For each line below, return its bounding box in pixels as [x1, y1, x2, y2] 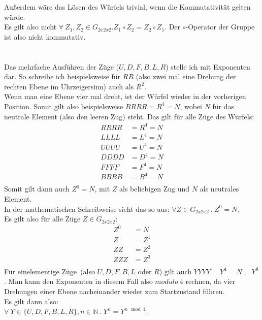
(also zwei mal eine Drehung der [136, 71, 236, 82]
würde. [4, 11, 25, 22]
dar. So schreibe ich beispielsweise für [4, 71, 121, 82]
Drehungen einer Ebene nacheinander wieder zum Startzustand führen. [4, 286, 225, 297]
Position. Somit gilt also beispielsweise [4, 101, 123, 111]
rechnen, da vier [185, 276, 236, 286]
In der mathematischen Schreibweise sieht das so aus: [4, 203, 170, 214]
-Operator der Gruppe [185, 21, 255, 32]
